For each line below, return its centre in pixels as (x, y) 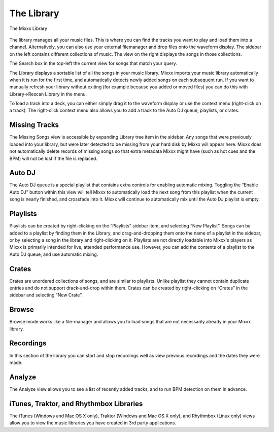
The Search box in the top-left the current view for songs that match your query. (93, 63)
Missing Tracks (34, 125)
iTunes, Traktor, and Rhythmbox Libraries (76, 404)
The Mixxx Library (28, 28)
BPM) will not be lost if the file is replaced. (53, 158)
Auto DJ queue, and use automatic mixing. (54, 254)
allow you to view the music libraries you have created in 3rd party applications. (93, 423)
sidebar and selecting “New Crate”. (46, 295)
